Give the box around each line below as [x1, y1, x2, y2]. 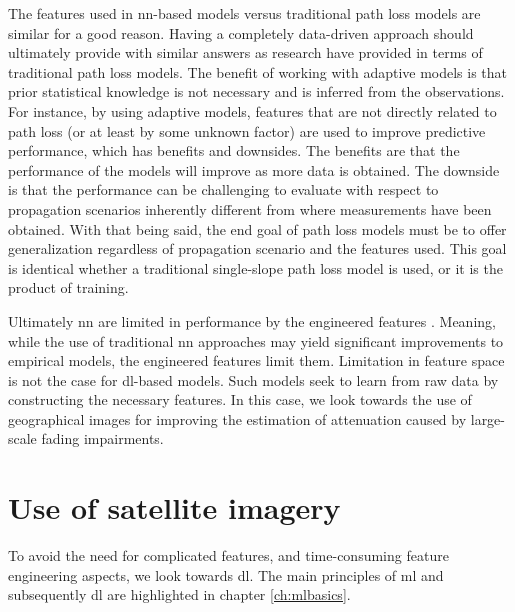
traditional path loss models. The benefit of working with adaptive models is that [8, 61, 508, 82]
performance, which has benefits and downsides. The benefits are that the [8, 140, 460, 161]
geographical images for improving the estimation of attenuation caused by [8, 408, 467, 429]
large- [470, 408, 505, 429]
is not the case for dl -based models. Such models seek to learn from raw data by [8, 369, 499, 390]
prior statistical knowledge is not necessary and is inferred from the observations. [8, 81, 505, 102]
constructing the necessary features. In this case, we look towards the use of [8, 389, 472, 410]
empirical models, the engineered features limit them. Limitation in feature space [8, 350, 505, 371]
